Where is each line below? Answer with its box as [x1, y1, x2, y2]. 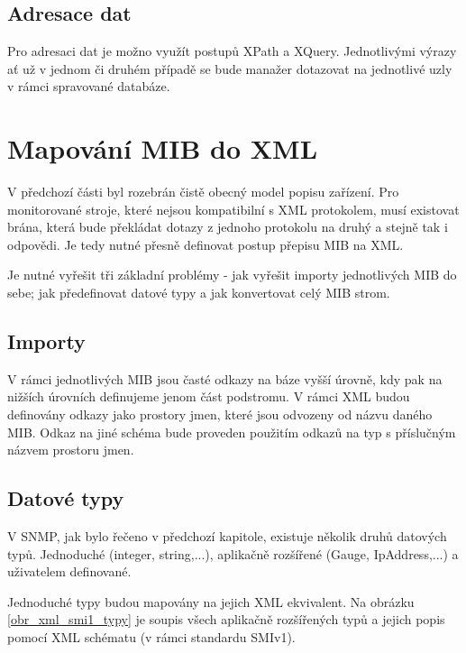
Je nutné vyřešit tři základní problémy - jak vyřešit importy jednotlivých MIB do [7, 265, 457, 284]
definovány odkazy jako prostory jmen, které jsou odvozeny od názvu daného [7, 405, 433, 424]
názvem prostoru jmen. [7, 440, 134, 459]
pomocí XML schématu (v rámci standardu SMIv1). [7, 628, 296, 647]
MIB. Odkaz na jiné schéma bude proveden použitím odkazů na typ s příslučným [7, 422, 456, 441]
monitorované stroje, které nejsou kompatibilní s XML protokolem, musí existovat [7, 199, 460, 218]
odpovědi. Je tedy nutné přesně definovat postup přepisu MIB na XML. [7, 235, 404, 253]
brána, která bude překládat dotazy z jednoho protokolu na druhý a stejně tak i [7, 217, 448, 236]
